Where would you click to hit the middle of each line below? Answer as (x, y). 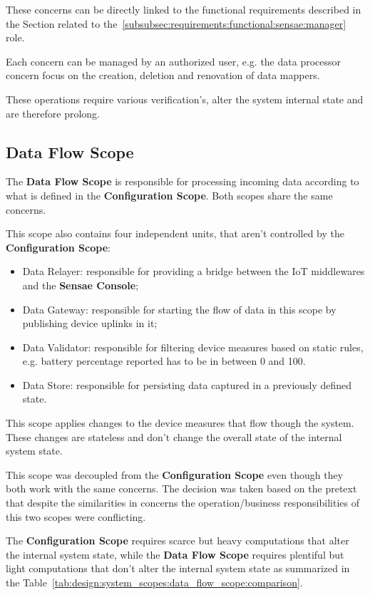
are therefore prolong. (53, 113)
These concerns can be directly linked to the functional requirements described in (184, 9)
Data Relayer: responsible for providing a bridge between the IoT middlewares (194, 271)
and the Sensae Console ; (81, 285)
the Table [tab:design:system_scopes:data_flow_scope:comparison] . (154, 583)
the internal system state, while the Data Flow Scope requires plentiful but (175, 554)
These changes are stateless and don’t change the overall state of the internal (174, 436)
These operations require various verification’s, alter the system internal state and (185, 99)
